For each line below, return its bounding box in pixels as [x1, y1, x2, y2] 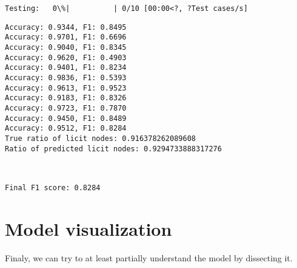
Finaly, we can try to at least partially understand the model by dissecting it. [5, 251, 293, 264]
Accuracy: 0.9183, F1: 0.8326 [5, 94, 127, 103]
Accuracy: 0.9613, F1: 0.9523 [5, 83, 127, 92]
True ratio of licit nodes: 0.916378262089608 [5, 134, 196, 143]
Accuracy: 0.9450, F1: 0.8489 [5, 114, 127, 123]
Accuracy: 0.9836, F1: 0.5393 [5, 73, 127, 82]
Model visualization [5, 216, 172, 241]
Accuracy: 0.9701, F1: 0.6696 [5, 33, 127, 42]
